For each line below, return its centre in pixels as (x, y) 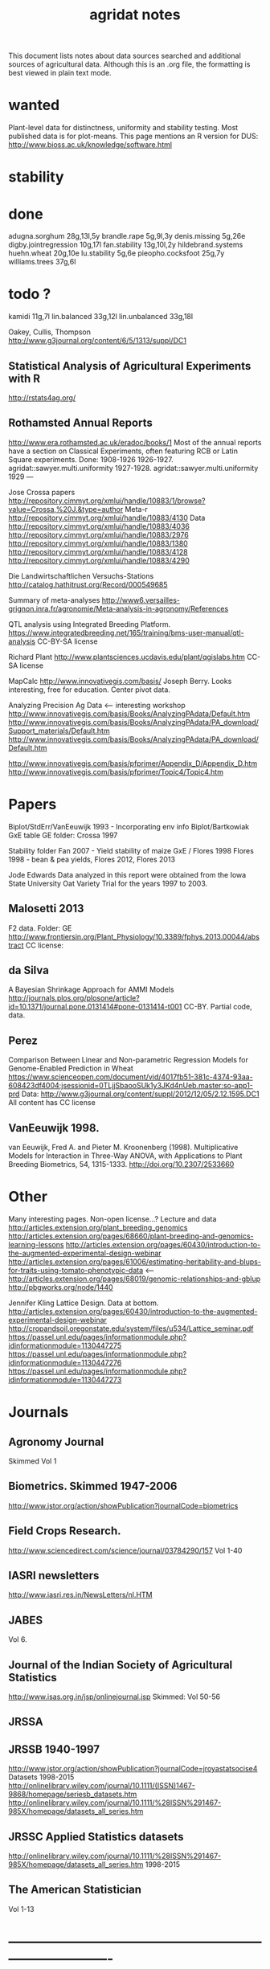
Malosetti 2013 (46, 909)
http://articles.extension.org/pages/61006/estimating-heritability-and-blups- (135, 1261)
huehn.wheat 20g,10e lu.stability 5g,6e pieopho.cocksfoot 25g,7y (117, 253)
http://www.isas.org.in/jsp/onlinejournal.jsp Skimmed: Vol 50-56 (115, 1697)
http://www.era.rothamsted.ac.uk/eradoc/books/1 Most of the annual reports (135, 442)
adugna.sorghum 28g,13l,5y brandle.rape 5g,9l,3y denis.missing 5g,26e (127, 236)
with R (25, 378)
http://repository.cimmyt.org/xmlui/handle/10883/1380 (98, 543)
